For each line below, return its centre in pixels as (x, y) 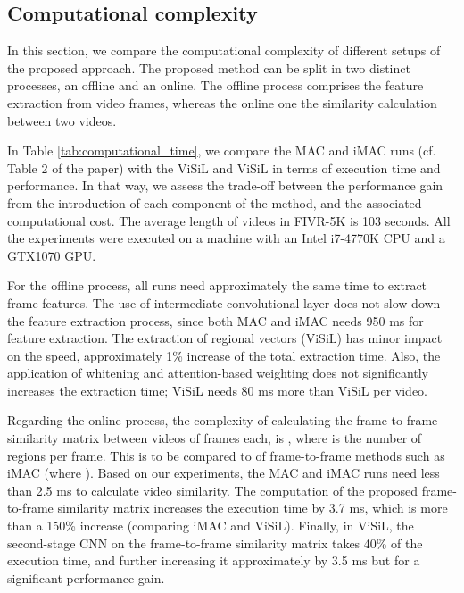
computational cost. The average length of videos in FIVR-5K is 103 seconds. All (229, 220)
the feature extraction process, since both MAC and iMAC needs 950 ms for (215, 320)
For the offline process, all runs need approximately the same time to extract (217, 285)
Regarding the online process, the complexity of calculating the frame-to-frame (223, 420)
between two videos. (62, 120)
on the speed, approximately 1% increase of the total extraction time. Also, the (224, 355)
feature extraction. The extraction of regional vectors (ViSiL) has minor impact (225, 338)
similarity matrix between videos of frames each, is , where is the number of (215, 438)
